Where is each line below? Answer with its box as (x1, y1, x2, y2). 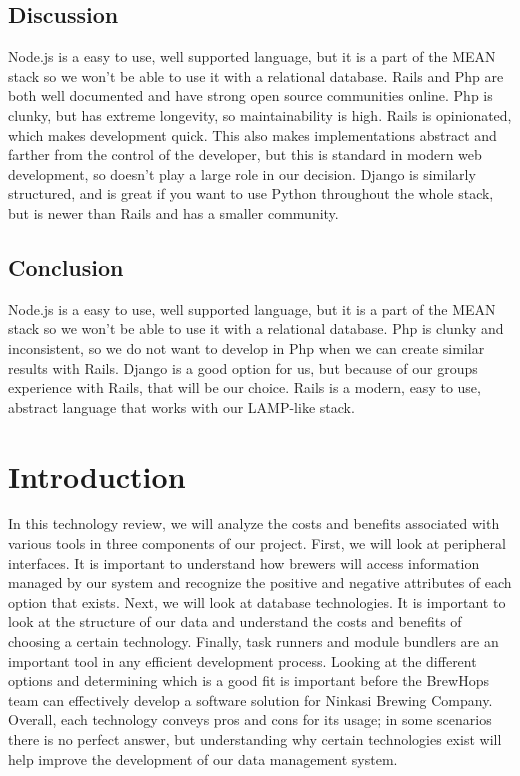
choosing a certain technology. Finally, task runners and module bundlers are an (8, 631, 499, 651)
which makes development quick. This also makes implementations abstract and (8, 124, 497, 145)
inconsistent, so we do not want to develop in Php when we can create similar (8, 337, 485, 358)
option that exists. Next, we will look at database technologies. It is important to (8, 591, 506, 612)
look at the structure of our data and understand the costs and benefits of (8, 611, 462, 632)
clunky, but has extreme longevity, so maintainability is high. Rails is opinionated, (8, 104, 512, 125)
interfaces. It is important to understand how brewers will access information (8, 552, 480, 573)
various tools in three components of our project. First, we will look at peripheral (8, 533, 506, 554)
